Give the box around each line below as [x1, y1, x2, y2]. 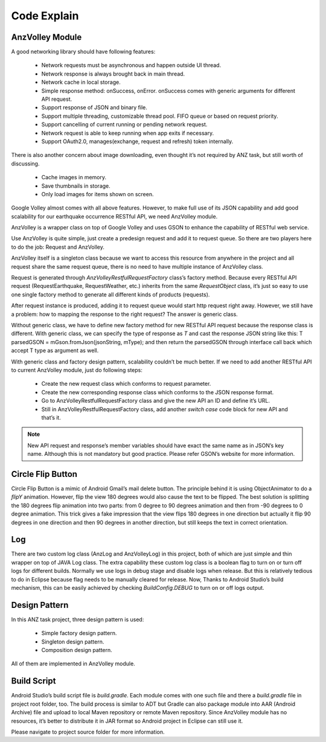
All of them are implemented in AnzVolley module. [11, 660, 135, 667]
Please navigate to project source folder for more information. [11, 728, 165, 735]
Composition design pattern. [41, 647, 113, 654]
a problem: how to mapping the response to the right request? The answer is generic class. [11, 310, 238, 318]
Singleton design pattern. [41, 638, 104, 645]
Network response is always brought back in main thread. [41, 70, 185, 77]
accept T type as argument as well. [11, 347, 99, 354]
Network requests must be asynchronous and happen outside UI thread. [41, 62, 222, 69]
